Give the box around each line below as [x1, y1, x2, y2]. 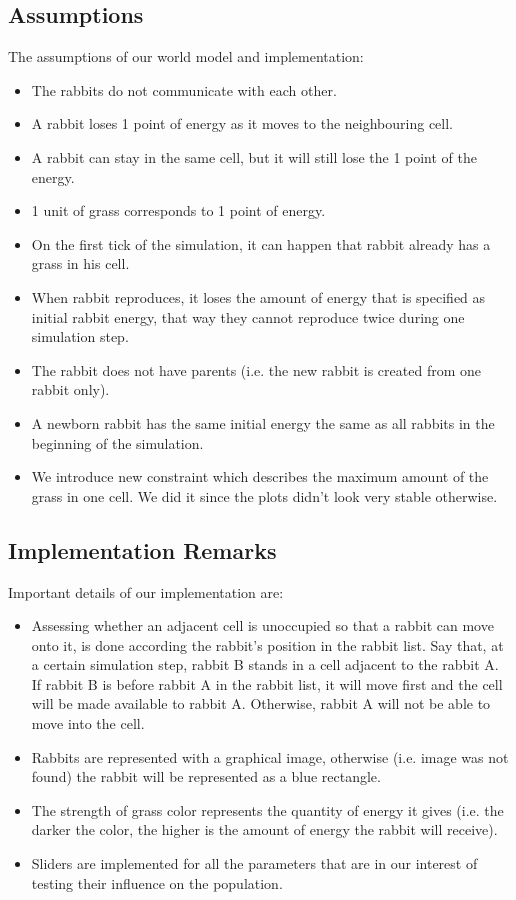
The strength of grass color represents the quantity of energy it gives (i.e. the [31, 799, 504, 820]
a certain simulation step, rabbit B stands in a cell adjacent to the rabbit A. [31, 654, 499, 675]
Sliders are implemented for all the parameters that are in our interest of [31, 853, 478, 874]
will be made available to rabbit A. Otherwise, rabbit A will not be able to [31, 693, 491, 714]
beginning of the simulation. [31, 432, 204, 453]
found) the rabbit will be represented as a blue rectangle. [31, 766, 381, 787]
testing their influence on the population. [31, 872, 283, 893]
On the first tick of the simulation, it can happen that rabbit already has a [31, 233, 491, 254]
